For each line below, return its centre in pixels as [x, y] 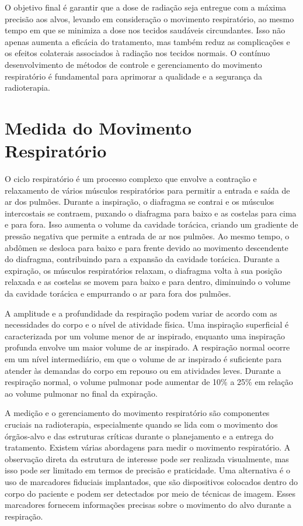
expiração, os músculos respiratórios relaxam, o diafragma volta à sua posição [143, 270]
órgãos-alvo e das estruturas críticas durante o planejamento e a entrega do [139, 436]
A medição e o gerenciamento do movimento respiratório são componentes [137, 413]
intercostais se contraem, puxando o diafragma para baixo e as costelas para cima [151, 213]
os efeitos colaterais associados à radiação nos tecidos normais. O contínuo [137, 53]
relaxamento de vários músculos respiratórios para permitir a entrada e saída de [147, 190]
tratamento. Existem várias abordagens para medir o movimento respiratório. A [148, 447]
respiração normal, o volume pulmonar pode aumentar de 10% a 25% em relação [149, 382]
